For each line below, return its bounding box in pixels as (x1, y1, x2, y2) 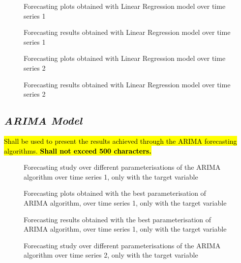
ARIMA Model (4, 113, 83, 128)
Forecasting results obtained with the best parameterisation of (24, 214, 211, 224)
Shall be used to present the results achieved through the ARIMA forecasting (4, 135, 237, 146)
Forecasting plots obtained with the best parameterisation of (24, 188, 206, 198)
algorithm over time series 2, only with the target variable (24, 250, 198, 260)
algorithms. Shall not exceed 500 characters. (4, 145, 151, 156)
